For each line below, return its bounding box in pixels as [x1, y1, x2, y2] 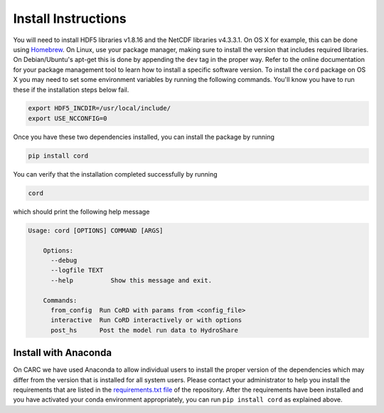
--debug [50, 256, 78, 264]
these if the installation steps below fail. [13, 85, 129, 94]
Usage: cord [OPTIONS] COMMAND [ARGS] [28, 226, 164, 234]
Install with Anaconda [13, 347, 112, 359]
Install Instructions [13, 11, 127, 26]
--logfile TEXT [50, 266, 104, 274]
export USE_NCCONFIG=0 [28, 114, 107, 122]
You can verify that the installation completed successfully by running [13, 169, 218, 178]
